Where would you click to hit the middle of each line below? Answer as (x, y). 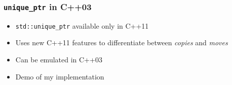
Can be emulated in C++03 (59, 60)
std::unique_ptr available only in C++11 (82, 25)
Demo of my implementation (60, 76)
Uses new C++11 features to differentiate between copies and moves (122, 42)
